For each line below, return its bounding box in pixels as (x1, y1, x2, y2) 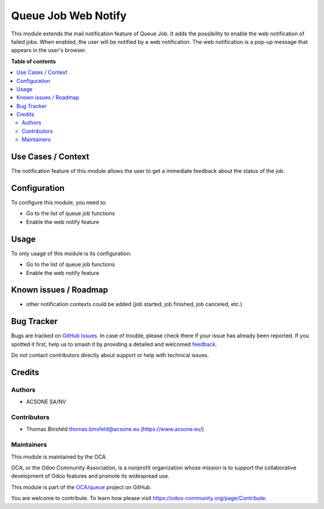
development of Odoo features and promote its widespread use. (11, 472, 170, 480)
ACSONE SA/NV (26, 398, 67, 405)
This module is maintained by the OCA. (11, 453, 107, 460)
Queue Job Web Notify (11, 9, 127, 22)
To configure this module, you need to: (11, 199, 107, 206)
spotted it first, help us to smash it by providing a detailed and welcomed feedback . (11, 340, 217, 348)
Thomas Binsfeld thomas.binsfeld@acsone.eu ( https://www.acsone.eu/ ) (26, 426, 204, 433)
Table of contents (11, 58, 56, 65)
